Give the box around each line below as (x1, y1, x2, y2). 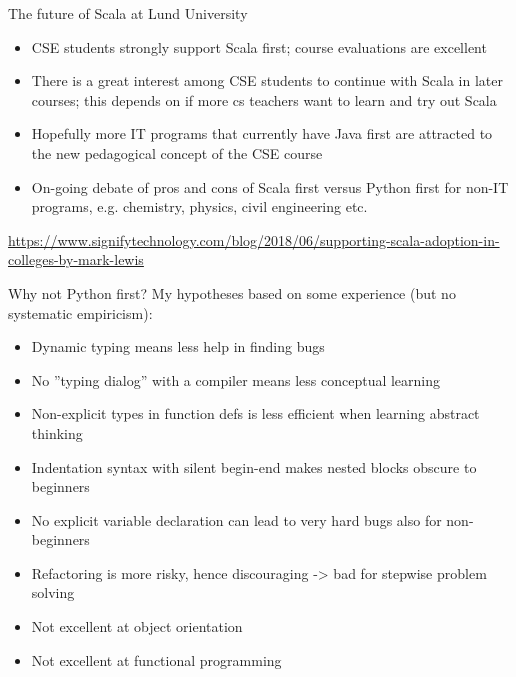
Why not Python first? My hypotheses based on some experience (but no (8, 282, 456, 303)
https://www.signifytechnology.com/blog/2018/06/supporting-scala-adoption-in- (8, 229, 500, 250)
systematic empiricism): (8, 302, 153, 323)
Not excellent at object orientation (31, 616, 243, 637)
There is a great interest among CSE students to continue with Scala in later (31, 70, 503, 91)
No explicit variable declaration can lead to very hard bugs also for (31, 509, 442, 530)
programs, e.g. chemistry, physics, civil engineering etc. (31, 196, 368, 217)
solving (31, 582, 75, 603)
